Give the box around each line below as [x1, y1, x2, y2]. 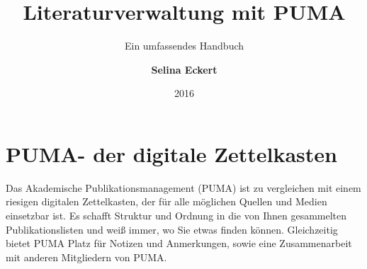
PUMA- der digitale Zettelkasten [6, 139, 337, 168]
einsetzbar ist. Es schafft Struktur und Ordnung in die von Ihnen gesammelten [6, 208, 347, 223]
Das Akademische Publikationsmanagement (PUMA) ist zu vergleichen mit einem [6, 180, 361, 195]
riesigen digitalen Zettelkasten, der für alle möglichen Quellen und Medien [6, 194, 327, 209]
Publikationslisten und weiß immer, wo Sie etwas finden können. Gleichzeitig [6, 222, 338, 236]
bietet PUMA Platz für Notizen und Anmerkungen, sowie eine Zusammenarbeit [6, 236, 352, 251]
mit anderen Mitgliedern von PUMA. [6, 249, 167, 264]
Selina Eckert [151, 62, 218, 76]
